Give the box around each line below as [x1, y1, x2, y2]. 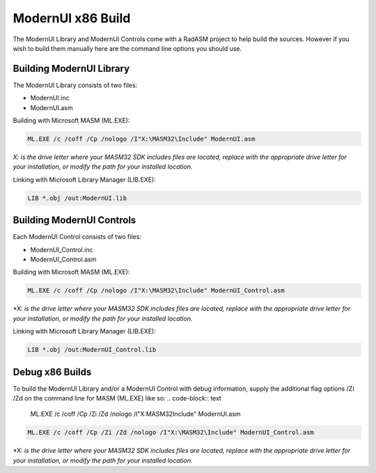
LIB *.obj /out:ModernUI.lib [27, 194, 127, 202]
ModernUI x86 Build [13, 10, 131, 26]
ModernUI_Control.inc [30, 245, 93, 254]
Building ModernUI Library [13, 63, 130, 75]
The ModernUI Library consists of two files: [13, 81, 138, 89]
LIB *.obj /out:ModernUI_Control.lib [27, 346, 157, 354]
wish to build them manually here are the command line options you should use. [13, 44, 242, 52]
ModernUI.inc [30, 94, 70, 102]
